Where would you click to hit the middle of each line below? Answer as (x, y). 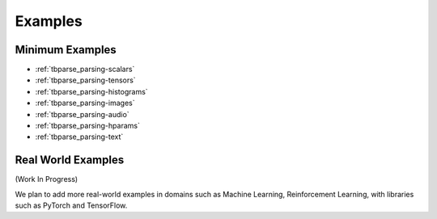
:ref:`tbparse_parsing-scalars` (85, 69)
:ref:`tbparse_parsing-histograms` (92, 91)
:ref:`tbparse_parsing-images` (85, 103)
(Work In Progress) (47, 179)
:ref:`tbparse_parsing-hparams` (88, 126)
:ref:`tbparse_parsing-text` (79, 137)
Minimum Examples (66, 50)
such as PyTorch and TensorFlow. (71, 205)
